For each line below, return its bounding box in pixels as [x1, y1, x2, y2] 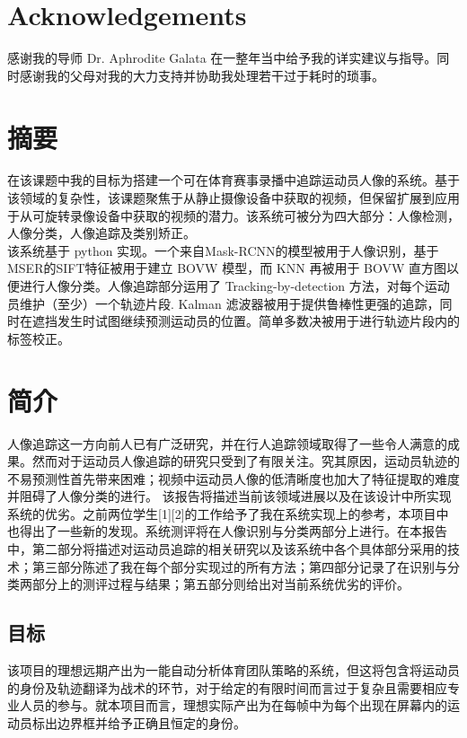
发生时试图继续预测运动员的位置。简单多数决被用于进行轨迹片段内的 [57, 312, 460, 330]
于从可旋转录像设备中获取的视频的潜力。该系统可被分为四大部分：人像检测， [7, 206, 460, 224]
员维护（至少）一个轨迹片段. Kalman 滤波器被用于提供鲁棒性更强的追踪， [7, 294, 440, 312]
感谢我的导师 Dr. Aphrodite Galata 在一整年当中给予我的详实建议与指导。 [7, 48, 437, 67]
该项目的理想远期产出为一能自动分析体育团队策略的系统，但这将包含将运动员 [7, 661, 460, 680]
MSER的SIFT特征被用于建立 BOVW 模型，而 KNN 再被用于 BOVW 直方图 [7, 259, 447, 277]
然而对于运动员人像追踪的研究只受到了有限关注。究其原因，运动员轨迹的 [31, 452, 460, 470]
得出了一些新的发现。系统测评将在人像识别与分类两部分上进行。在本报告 [19, 522, 447, 540]
